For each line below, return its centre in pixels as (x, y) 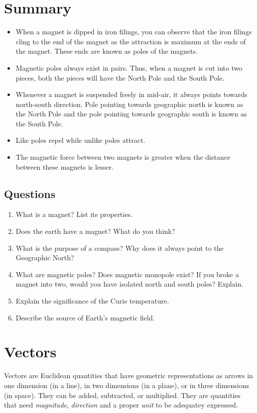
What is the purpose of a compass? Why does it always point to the (120, 248)
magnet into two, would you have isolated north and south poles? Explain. (129, 284)
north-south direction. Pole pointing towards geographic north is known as (129, 104)
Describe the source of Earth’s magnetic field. (85, 317)
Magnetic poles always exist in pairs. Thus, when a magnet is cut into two (129, 67)
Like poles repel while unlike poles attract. (80, 140)
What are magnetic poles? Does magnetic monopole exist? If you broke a (127, 274)
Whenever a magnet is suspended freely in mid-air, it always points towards (131, 94)
